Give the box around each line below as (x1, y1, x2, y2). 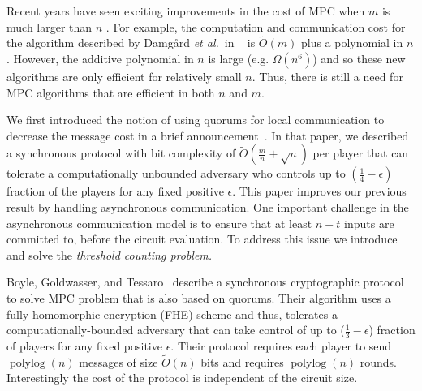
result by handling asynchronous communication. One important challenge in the (6, 198, 409, 215)
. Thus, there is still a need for (252, 68, 403, 84)
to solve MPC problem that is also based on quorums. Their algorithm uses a (6, 289, 391, 306)
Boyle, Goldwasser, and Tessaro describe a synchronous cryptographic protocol (6, 273, 404, 290)
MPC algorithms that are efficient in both (6, 84, 215, 101)
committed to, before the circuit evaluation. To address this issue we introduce (6, 230, 398, 247)
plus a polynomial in (300, 34, 403, 51)
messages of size (79, 353, 158, 370)
